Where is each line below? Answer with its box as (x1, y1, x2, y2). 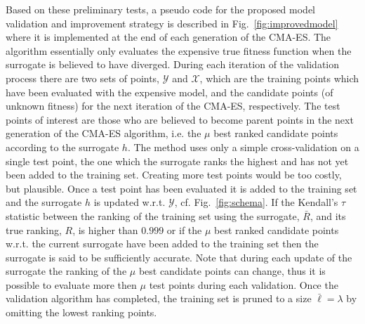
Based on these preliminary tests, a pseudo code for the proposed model (6, 2, 316, 16)
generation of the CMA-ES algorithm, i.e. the (6, 126, 201, 141)
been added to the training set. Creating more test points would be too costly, (6, 167, 342, 182)
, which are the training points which (199, 70, 359, 85)
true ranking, (6, 222, 62, 237)
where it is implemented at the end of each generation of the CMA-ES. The (6, 30, 331, 44)
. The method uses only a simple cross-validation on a (127, 139, 359, 154)
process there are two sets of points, (6, 70, 160, 85)
